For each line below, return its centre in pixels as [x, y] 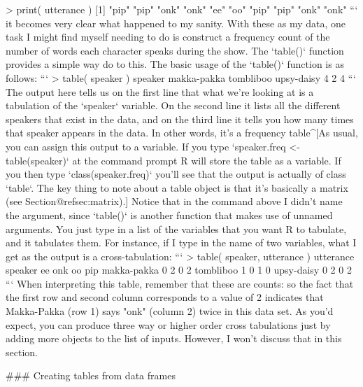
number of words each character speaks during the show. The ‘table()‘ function [175, 50]
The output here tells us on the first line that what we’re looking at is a [160, 91]
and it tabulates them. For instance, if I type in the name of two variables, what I [181, 242]
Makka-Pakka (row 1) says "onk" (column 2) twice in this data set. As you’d [170, 311]
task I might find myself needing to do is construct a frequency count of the [168, 37]
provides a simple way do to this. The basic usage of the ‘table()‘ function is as [175, 64]
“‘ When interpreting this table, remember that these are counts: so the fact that [180, 283]
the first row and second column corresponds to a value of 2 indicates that [165, 297]
